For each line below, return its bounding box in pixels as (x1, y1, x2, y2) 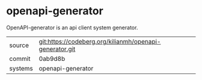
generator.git (38, 45, 76, 53)
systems (9, 64, 33, 72)
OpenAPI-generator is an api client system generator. (6, 24, 138, 31)
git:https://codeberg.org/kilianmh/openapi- (38, 37, 161, 45)
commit (9, 54, 31, 63)
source (9, 41, 29, 49)
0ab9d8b (38, 54, 66, 63)
